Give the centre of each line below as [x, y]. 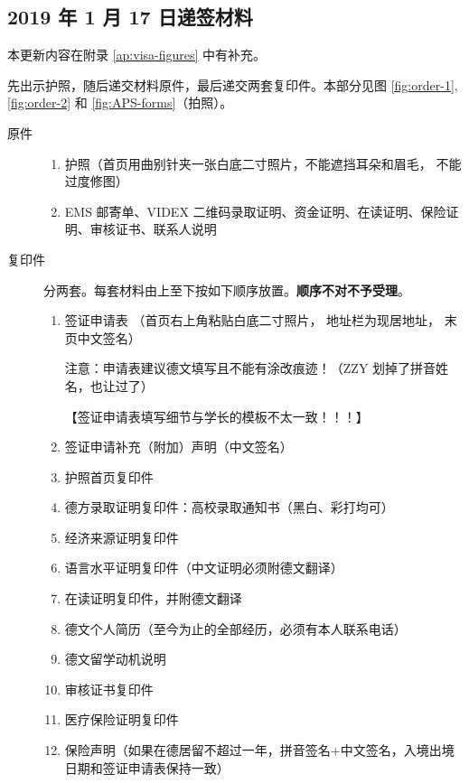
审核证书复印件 [109, 689]
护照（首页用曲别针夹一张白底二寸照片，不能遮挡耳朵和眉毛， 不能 [263, 163]
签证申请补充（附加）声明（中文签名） [178, 447]
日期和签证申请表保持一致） [147, 767]
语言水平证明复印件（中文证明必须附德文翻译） [204, 568]
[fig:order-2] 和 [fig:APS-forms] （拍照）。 [120, 103]
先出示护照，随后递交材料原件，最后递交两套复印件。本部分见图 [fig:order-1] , [233, 84]
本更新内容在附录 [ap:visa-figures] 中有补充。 [137, 55]
